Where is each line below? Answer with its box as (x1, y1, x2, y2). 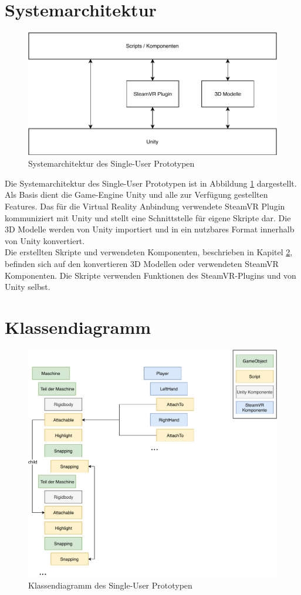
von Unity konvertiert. (5, 234, 85, 246)
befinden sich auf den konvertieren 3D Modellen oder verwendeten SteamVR (5, 257, 279, 269)
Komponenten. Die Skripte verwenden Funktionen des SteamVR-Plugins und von (5, 269, 296, 281)
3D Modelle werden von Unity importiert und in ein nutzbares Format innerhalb (5, 223, 295, 235)
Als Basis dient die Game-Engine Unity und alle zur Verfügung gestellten (5, 188, 268, 201)
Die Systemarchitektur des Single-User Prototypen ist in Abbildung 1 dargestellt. (5, 177, 297, 189)
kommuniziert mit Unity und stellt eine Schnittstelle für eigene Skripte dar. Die (5, 211, 291, 224)
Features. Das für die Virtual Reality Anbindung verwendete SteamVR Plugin (5, 200, 285, 212)
